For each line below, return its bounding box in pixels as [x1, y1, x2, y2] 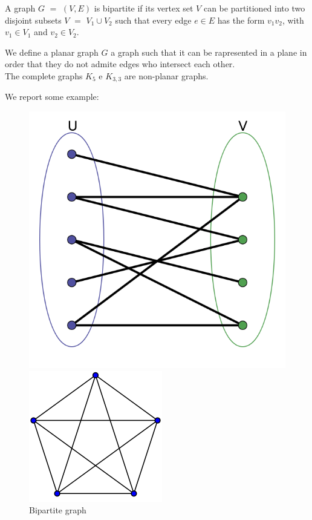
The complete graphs [5, 69, 83, 82]
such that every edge [115, 13, 192, 26]
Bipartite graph [29, 504, 86, 516]
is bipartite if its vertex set [94, 2, 193, 14]
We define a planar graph [5, 45, 99, 58]
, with [282, 13, 304, 26]
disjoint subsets [5, 13, 62, 26]
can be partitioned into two [203, 2, 305, 14]
